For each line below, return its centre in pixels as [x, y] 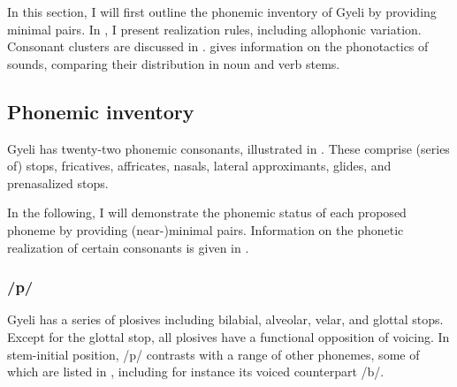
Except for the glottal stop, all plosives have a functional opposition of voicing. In [228, 336]
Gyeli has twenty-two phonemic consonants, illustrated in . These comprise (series [228, 148]
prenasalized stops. [58, 182]
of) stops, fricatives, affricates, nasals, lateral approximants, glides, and [199, 166]
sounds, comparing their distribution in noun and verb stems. [174, 63]
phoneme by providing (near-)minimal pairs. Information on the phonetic [206, 229]
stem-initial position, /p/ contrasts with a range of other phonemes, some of [213, 354]
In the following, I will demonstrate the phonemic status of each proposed [207, 212]
